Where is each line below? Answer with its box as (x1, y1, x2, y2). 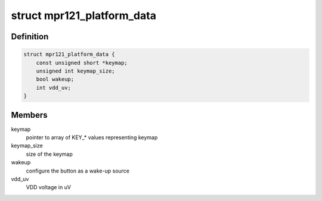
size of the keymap (26, 150, 73, 158)
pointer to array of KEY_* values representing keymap (26, 134, 158, 141)
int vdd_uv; (36, 84, 72, 91)
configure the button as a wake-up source (26, 167, 129, 174)
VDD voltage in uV (26, 184, 72, 191)
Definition (11, 32, 49, 42)
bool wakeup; (36, 76, 75, 83)
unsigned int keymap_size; (36, 67, 116, 74)
